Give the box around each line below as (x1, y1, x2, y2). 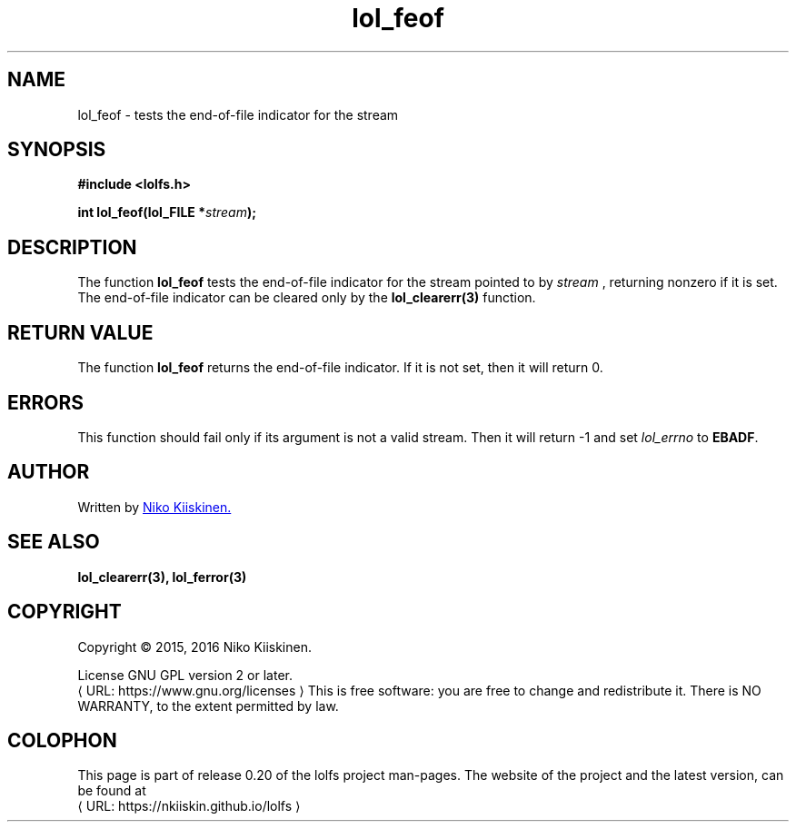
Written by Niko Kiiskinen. (77, 498, 232, 515)
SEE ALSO (7, 530, 100, 554)
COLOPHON (7, 728, 117, 752)
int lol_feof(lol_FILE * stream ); (77, 204, 257, 221)
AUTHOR (7, 460, 90, 484)
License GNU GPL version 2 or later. (77, 666, 293, 683)
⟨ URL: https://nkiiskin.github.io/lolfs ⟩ (77, 798, 301, 814)
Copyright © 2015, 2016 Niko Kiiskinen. (77, 638, 312, 655)
